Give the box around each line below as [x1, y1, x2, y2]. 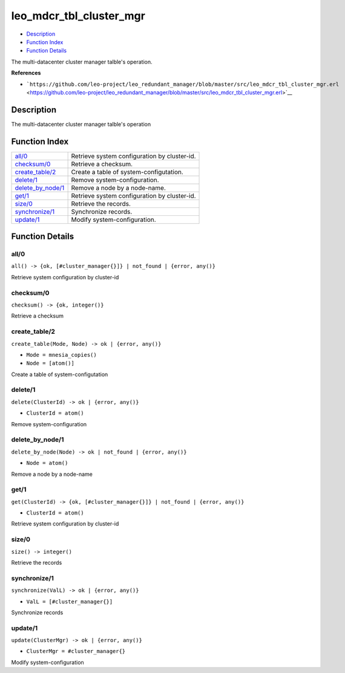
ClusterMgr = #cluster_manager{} [26, 648, 126, 655]
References [11, 70, 41, 77]
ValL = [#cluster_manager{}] [26, 598, 113, 605]
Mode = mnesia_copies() [26, 351, 97, 358]
